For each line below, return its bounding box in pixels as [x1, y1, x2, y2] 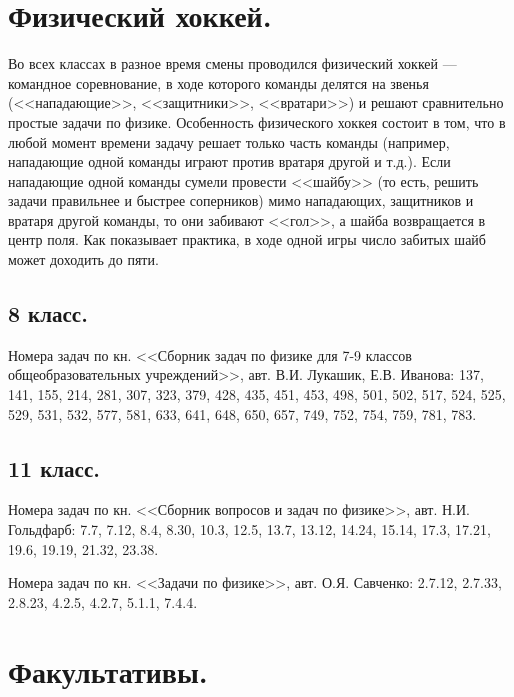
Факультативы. [8, 650, 208, 691]
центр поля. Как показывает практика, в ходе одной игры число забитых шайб [8, 229, 486, 250]
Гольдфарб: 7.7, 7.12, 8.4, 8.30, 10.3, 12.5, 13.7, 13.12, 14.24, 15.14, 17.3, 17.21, [8, 519, 491, 540]
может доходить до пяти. [8, 249, 159, 270]
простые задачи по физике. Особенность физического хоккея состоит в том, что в [8, 111, 506, 132]
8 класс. [8, 298, 88, 329]
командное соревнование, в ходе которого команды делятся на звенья [8, 72, 429, 93]
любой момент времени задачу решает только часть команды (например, [8, 131, 450, 152]
